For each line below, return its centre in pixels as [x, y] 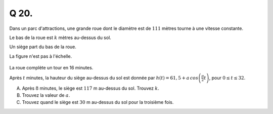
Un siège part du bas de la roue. [43, 47]
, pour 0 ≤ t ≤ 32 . [227, 78]
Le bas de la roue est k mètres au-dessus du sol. [60, 37]
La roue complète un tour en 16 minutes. [51, 68]
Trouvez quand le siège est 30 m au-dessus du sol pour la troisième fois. [98, 102]
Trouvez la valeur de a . [46, 95]
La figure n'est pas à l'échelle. [41, 56]
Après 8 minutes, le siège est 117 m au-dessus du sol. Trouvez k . [90, 88]
